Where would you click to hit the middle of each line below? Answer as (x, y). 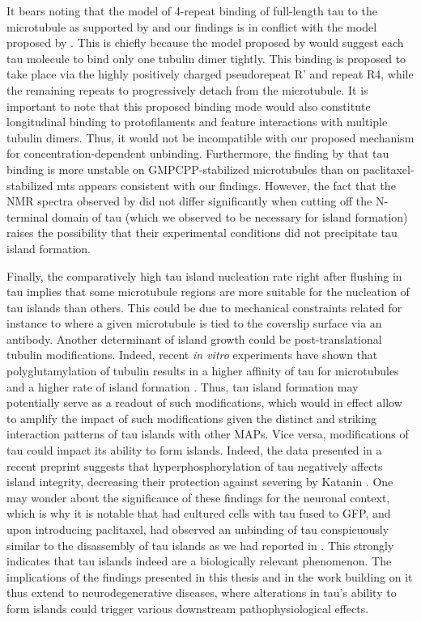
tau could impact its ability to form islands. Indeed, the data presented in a (194, 450)
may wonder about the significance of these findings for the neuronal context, (198, 497)
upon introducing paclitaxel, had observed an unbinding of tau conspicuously (198, 529)
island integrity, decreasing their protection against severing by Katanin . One (200, 482)
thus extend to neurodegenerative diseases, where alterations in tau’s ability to (202, 592)
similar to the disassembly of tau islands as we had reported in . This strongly (200, 545)
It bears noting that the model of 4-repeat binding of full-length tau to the (192, 11)
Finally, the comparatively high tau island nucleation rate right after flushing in (204, 275)
